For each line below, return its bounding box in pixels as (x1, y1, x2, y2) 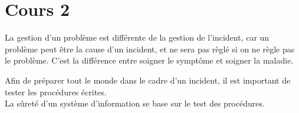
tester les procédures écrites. (5, 85, 107, 98)
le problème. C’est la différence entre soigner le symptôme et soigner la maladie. (5, 54, 294, 67)
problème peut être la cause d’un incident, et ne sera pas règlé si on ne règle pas (5, 42, 295, 55)
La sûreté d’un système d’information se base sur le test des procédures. (5, 97, 265, 109)
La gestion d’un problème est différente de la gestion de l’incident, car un (5, 31, 270, 44)
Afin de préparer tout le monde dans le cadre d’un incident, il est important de (5, 74, 291, 86)
